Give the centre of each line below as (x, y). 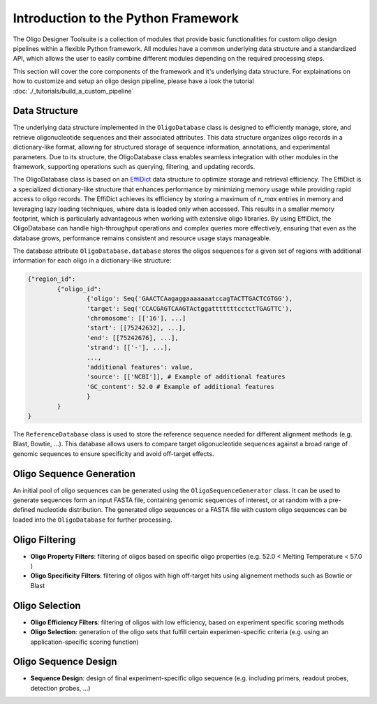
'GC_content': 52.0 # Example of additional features (180, 387)
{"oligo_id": (79, 289)
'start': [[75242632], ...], (136, 328)
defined (24, 510)
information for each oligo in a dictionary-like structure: (92, 261)
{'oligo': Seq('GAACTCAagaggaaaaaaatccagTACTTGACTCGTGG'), (190, 299)
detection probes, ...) (60, 688)
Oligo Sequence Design (65, 662)
